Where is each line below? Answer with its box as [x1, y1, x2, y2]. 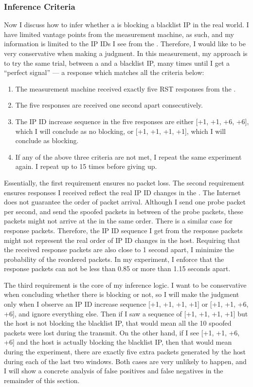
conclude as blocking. [15, 135, 79, 146]
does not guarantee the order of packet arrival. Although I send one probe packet [4, 197, 246, 207]
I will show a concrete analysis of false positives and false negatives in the [4, 366, 223, 376]
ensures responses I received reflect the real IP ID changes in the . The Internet [4, 187, 241, 197]
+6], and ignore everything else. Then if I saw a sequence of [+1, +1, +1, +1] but [4, 308, 248, 318]
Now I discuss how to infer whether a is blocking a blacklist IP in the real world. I [4, 19, 249, 30]
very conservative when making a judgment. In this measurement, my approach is [4, 48, 248, 58]
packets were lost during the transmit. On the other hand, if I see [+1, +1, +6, [4, 327, 240, 337]
